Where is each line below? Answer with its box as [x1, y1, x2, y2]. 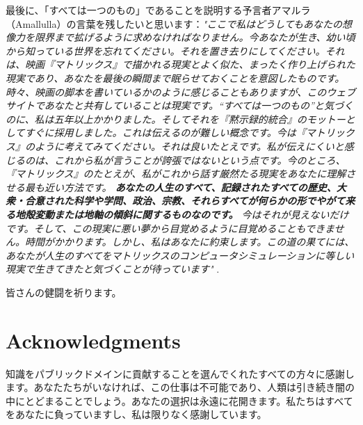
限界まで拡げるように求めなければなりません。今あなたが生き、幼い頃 [34, 30, 355, 45]
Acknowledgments [6, 326, 181, 354]
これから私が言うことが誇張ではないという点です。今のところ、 [54, 152, 346, 167]
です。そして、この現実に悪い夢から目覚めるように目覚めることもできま [6, 220, 334, 235]
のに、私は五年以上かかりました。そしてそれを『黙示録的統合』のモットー [6, 111, 346, 126]
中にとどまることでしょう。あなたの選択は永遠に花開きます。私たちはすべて [6, 393, 353, 408]
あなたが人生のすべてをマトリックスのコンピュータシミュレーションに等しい [6, 248, 355, 262]
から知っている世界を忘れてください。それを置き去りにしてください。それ [6, 43, 345, 58]
